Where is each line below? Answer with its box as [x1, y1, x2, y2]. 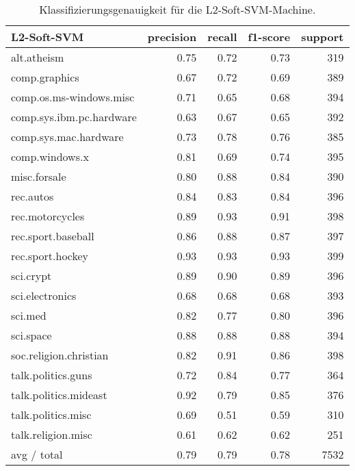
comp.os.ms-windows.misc [11, 89, 135, 105]
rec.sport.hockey [11, 248, 89, 264]
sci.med [11, 307, 47, 323]
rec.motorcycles [11, 208, 85, 224]
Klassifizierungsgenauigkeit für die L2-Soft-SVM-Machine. [39, 1, 316, 17]
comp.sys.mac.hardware [11, 129, 124, 144]
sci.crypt [11, 268, 52, 283]
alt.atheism [11, 49, 64, 65]
